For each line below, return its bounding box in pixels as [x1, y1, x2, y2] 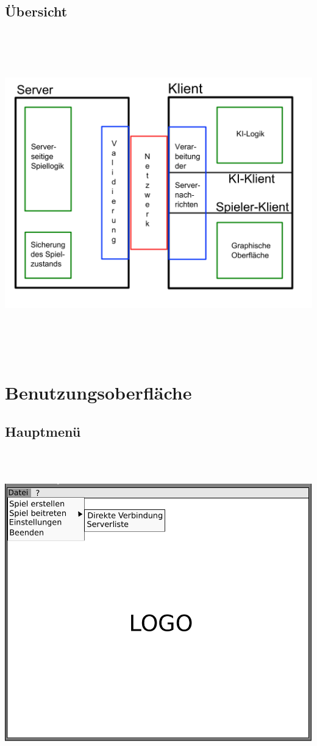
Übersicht [5, 2, 68, 21]
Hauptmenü [5, 421, 81, 440]
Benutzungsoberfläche [5, 380, 192, 405]
